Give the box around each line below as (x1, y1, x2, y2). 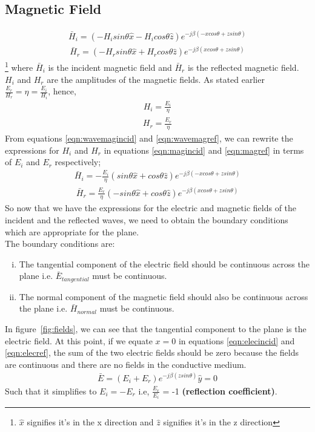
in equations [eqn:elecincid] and (178, 334, 295, 347)
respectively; (55, 155, 101, 168)
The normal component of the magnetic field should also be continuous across (19, 290, 308, 303)
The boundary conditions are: (5, 237, 115, 250)
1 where (5, 59, 33, 73)
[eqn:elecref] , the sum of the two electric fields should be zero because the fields (5, 346, 299, 359)
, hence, (48, 85, 76, 97)
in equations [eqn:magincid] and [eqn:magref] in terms (104, 143, 304, 156)
